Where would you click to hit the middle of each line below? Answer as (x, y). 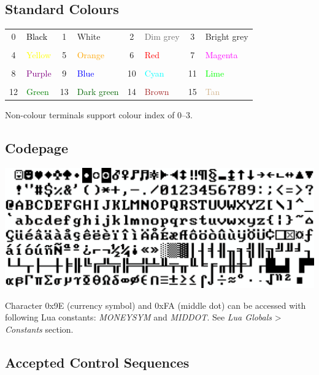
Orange (91, 55)
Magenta (221, 55)
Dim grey (162, 36)
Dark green (98, 92)
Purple (39, 73)
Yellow (39, 55)
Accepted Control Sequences (97, 362)
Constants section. (39, 329)
